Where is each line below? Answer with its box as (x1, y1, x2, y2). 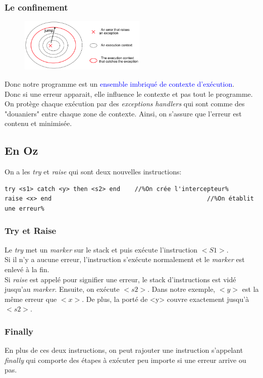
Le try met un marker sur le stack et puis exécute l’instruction (5, 244, 198, 255)
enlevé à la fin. (5, 264, 49, 274)
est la (242, 284, 259, 294)
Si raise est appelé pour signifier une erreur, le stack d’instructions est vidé (5, 274, 236, 284)
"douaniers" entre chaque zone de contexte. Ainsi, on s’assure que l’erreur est (5, 108, 242, 118)
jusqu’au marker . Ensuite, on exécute (5, 284, 120, 294)
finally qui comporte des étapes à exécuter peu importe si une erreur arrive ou (5, 354, 246, 365)
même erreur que (5, 293, 57, 304)
